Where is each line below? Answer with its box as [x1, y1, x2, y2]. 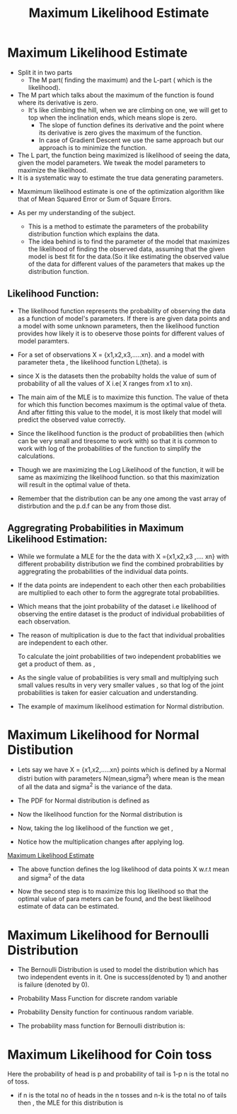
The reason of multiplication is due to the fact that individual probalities [17, 631, 225, 639]
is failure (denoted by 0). [17, 980, 90, 989]
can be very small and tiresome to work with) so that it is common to [17, 437, 218, 445]
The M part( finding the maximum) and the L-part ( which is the [28, 76, 212, 84]
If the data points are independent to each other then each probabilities [17, 580, 226, 589]
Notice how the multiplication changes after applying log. [17, 837, 185, 846]
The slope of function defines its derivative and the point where [38, 120, 224, 129]
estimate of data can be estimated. [17, 902, 120, 911]
